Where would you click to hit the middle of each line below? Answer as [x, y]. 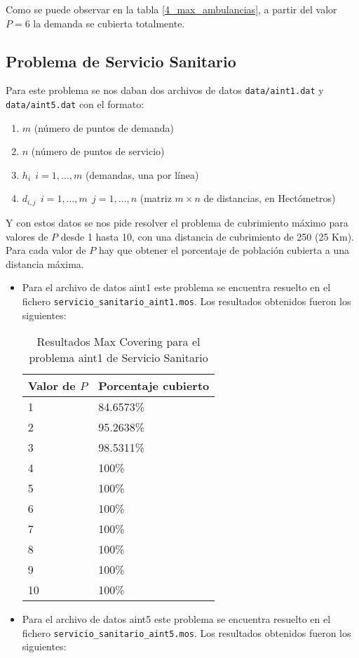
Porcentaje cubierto [154, 386]
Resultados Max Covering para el [118, 342]
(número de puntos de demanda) [104, 127]
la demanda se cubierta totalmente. [109, 23]
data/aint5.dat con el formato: [75, 104]
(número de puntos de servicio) [98, 151]
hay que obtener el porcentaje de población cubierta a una [224, 250]
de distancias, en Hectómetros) [270, 198]
